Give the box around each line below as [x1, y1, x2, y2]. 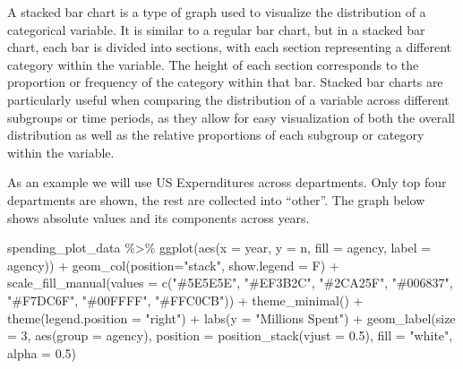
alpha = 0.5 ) [7, 343, 77, 362]
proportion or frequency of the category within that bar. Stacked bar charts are [7, 73, 443, 91]
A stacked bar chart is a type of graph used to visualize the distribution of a [7, 3, 426, 21]
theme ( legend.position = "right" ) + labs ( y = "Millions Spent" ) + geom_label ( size [7, 308, 456, 327]
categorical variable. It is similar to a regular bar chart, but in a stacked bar [7, 20, 425, 39]
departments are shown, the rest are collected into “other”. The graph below [7, 190, 425, 209]
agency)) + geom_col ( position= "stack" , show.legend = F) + [7, 255, 339, 274]
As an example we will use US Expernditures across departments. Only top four [7, 173, 447, 192]
